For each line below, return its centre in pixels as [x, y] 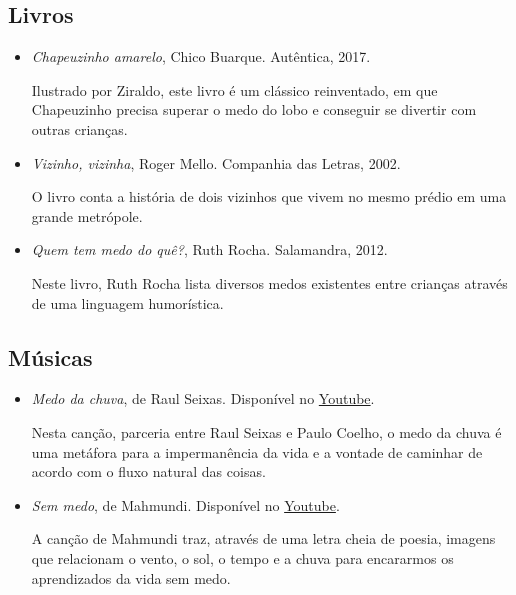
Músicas [50, 356]
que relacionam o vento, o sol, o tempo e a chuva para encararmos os [242, 557]
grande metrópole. [87, 215]
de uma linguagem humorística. [127, 302]
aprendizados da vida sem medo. [131, 577]
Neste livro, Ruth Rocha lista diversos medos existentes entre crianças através [269, 282]
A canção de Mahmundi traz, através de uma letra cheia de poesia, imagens [263, 538]
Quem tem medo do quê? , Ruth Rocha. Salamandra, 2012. [209, 249]
